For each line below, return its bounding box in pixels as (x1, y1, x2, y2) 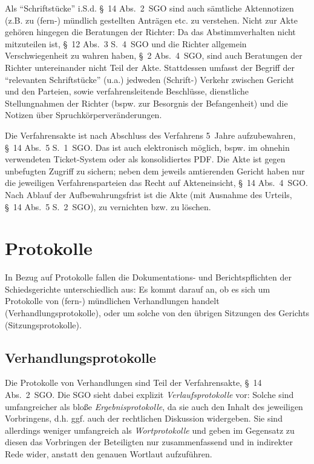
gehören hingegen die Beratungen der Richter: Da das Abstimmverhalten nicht (5, 25, 296, 38)
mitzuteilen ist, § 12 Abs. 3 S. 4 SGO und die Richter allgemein (5, 37, 247, 50)
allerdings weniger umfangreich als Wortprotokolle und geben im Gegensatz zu (5, 423, 295, 436)
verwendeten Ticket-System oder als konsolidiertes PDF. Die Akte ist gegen (5, 153, 286, 165)
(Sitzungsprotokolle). (5, 318, 82, 331)
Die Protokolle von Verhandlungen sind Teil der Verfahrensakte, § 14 (5, 376, 262, 389)
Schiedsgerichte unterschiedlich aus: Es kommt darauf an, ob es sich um (5, 282, 270, 295)
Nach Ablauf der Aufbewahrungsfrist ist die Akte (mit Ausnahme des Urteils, (5, 188, 292, 201)
